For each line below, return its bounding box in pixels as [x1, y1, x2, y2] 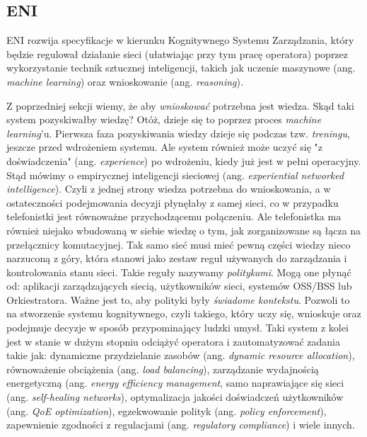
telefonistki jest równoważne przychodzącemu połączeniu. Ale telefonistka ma [6, 209, 342, 224]
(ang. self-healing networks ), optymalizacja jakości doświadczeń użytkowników [6, 390, 344, 404]
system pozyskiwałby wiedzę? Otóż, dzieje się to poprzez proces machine [6, 112, 322, 127]
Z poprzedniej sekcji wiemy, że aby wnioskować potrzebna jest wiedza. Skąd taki [6, 98, 354, 113]
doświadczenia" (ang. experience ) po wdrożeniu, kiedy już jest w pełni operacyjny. [6, 153, 361, 168]
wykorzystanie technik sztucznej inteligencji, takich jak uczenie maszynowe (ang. [6, 60, 356, 75]
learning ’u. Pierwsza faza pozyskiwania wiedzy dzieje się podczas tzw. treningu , [6, 125, 350, 140]
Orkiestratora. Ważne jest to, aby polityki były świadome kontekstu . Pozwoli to [6, 292, 350, 307]
